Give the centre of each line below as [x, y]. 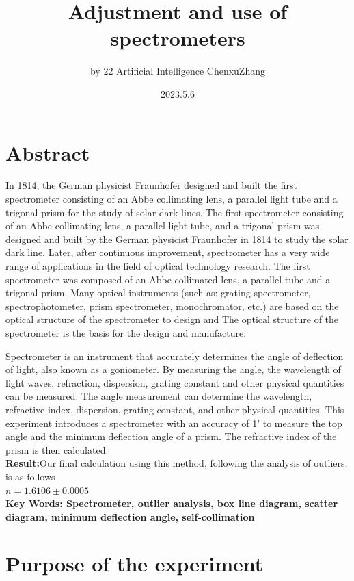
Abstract [48, 152]
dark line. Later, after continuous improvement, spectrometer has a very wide [168, 252]
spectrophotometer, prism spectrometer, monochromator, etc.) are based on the [172, 306]
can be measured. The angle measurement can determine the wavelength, [159, 396]
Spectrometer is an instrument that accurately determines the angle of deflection [175, 356]
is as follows [30, 476]
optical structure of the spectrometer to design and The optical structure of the [172, 319]
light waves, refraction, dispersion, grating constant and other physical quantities [175, 382]
